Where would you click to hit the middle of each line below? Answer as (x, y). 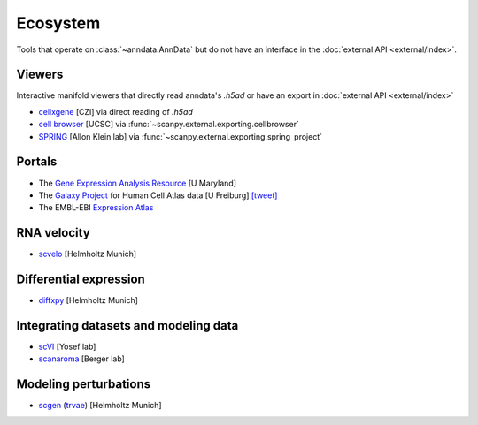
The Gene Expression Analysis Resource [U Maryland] (138, 183)
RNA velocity (53, 233)
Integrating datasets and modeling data (127, 326)
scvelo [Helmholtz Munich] (88, 254)
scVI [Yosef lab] (67, 347)
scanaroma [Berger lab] (82, 359)
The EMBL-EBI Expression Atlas (96, 208)
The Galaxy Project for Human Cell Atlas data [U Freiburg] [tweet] (158, 195)
